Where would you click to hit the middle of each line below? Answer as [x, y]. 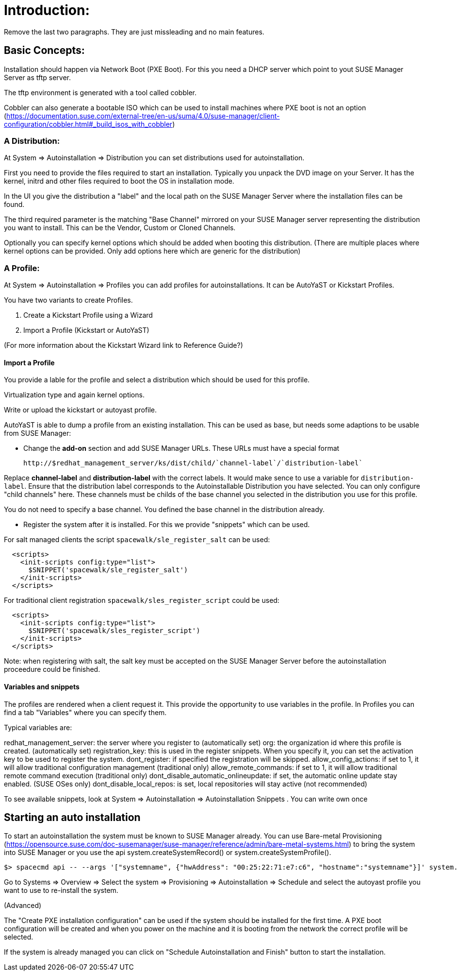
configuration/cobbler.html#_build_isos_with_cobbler [88, 124]
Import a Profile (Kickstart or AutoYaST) [86, 330]
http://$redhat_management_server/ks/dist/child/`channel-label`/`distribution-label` [193, 463]
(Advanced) [23, 906]
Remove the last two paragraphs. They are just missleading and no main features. [134, 32]
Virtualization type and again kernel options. [74, 395]
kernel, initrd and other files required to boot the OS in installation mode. [119, 181]
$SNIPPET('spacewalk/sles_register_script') [114, 631]
